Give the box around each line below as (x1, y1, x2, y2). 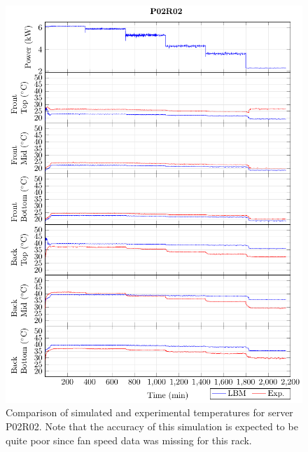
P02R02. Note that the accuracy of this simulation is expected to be (6, 419, 298, 434)
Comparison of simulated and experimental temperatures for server (6, 405, 293, 420)
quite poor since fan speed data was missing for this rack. (6, 432, 252, 447)
